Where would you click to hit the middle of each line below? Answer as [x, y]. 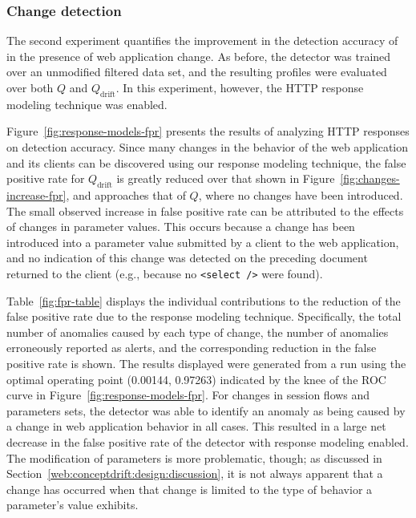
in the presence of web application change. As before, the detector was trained [199, 56]
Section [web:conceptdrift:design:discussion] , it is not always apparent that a [195, 473]
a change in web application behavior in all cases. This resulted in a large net [196, 426]
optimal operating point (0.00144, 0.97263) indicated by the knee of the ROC [196, 379]
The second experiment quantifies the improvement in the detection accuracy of [202, 40]
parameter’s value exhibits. [73, 505]
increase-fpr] [36, 194]
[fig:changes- [370, 178]
